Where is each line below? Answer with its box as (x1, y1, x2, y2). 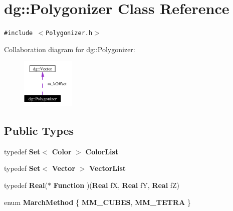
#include (4, 30, 33, 37)
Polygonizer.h (46, 30, 93, 37)
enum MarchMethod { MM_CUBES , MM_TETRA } (4, 196, 191, 207)
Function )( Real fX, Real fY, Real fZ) (53, 180, 180, 190)
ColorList (85, 146, 119, 156)
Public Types (4, 123, 74, 138)
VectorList (89, 163, 126, 173)
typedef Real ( (4, 180, 48, 190)
